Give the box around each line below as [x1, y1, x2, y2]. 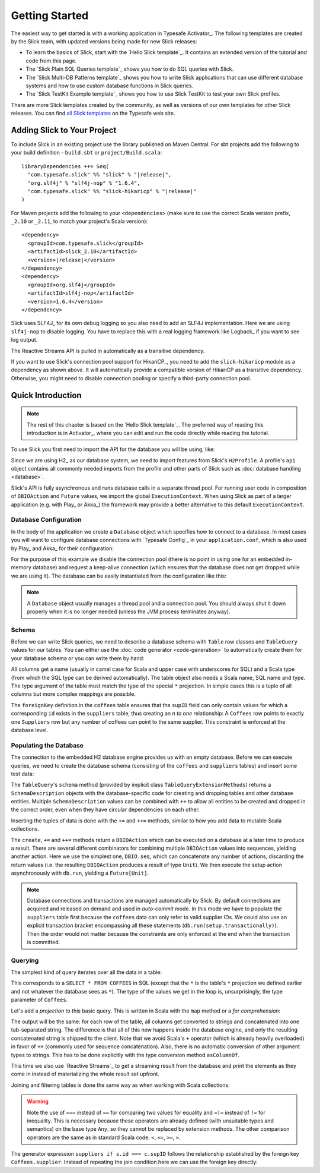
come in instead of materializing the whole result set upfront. [11, 1070, 160, 1078]
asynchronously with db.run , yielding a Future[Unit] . [11, 869, 149, 876]
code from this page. [25, 57, 77, 64]
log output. [11, 336, 38, 343]
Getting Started [11, 9, 89, 22]
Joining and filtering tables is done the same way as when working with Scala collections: [11, 1081, 231, 1089]
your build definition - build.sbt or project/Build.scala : [11, 149, 162, 156]
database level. [11, 726, 49, 733]
